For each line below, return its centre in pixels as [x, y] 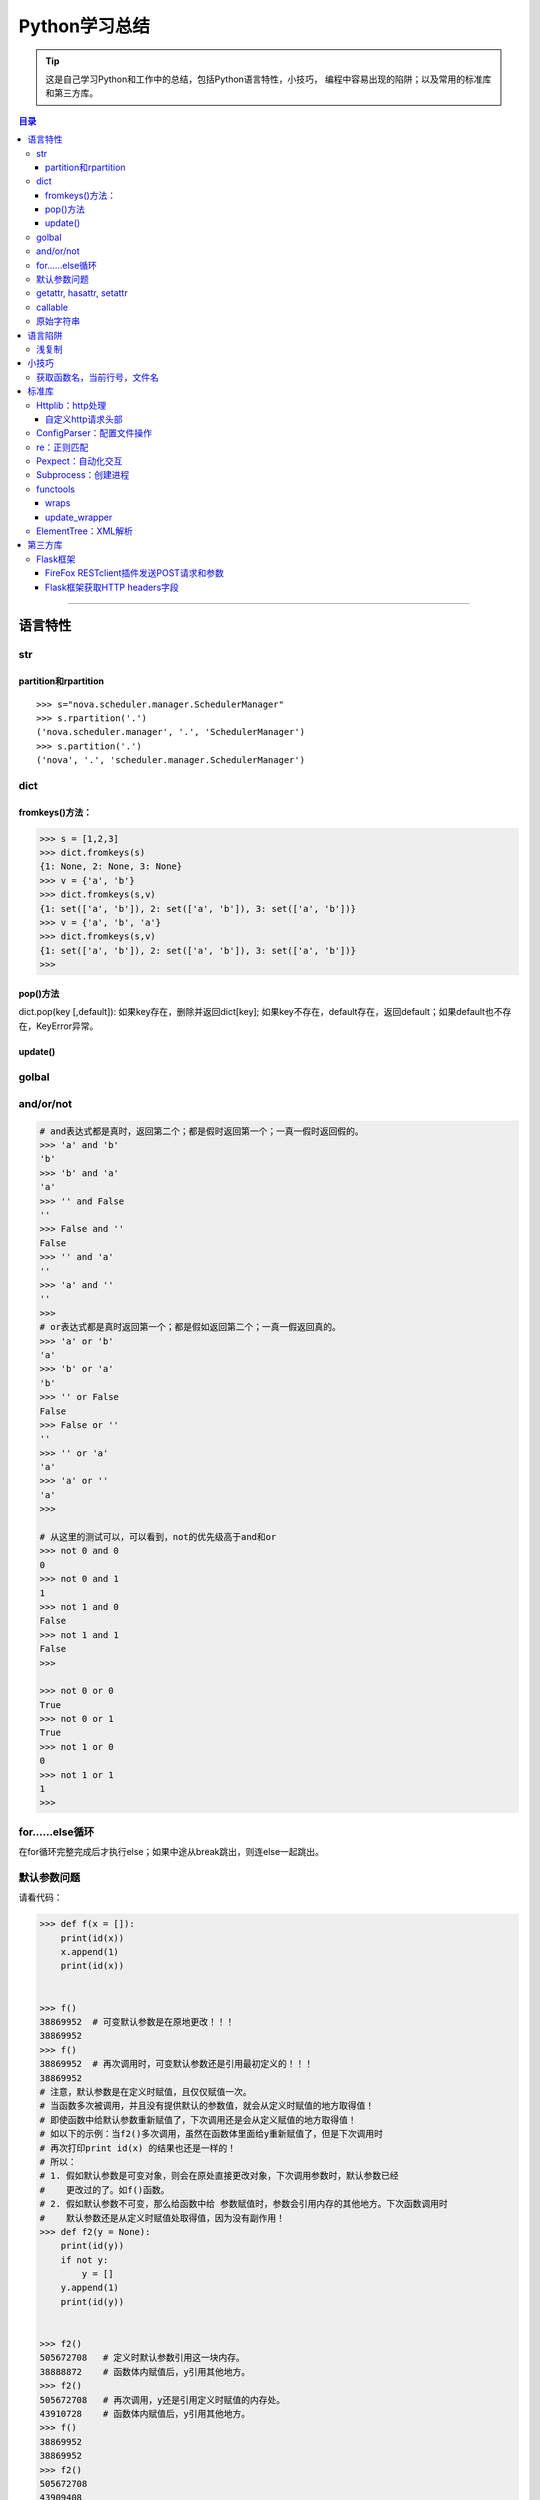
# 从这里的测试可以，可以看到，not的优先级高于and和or [158, 1537]
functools [55, 489]
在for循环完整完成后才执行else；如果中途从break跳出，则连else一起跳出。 [171, 1852]
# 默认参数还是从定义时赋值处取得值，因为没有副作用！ [162, 2218]
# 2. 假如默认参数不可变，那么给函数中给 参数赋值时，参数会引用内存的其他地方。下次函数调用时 [244, 2204]
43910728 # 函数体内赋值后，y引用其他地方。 [145, 2413]
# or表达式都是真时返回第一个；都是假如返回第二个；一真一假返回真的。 [190, 1327]
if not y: [84, 2259]
